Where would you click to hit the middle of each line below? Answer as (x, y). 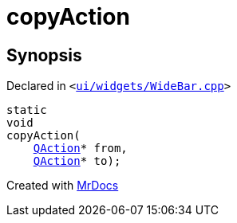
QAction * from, (80, 149)
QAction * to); (77, 161)
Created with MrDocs (63, 186)
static (27, 110)
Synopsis (44, 55)
